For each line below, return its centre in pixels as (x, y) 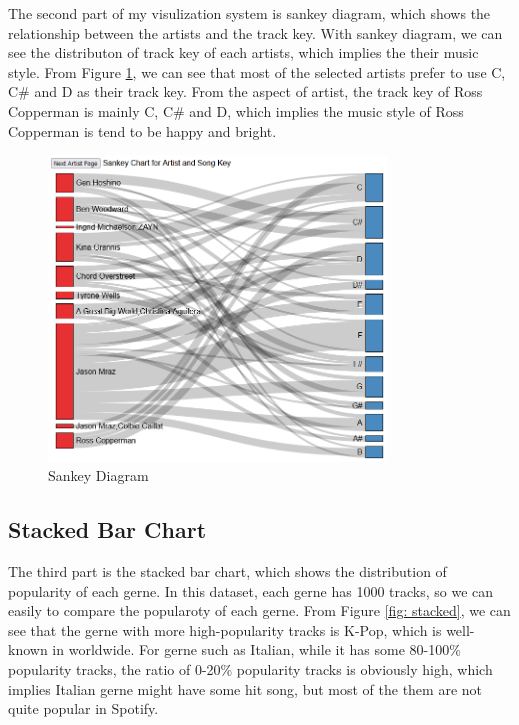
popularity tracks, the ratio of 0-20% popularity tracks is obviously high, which (250, 668)
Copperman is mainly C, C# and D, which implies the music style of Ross (236, 110)
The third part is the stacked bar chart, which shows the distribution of (227, 571)
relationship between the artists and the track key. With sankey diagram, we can (255, 32)
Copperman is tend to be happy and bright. (142, 130)
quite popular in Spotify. (83, 708)
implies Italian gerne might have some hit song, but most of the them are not (245, 688)
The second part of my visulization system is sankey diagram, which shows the (249, 13)
